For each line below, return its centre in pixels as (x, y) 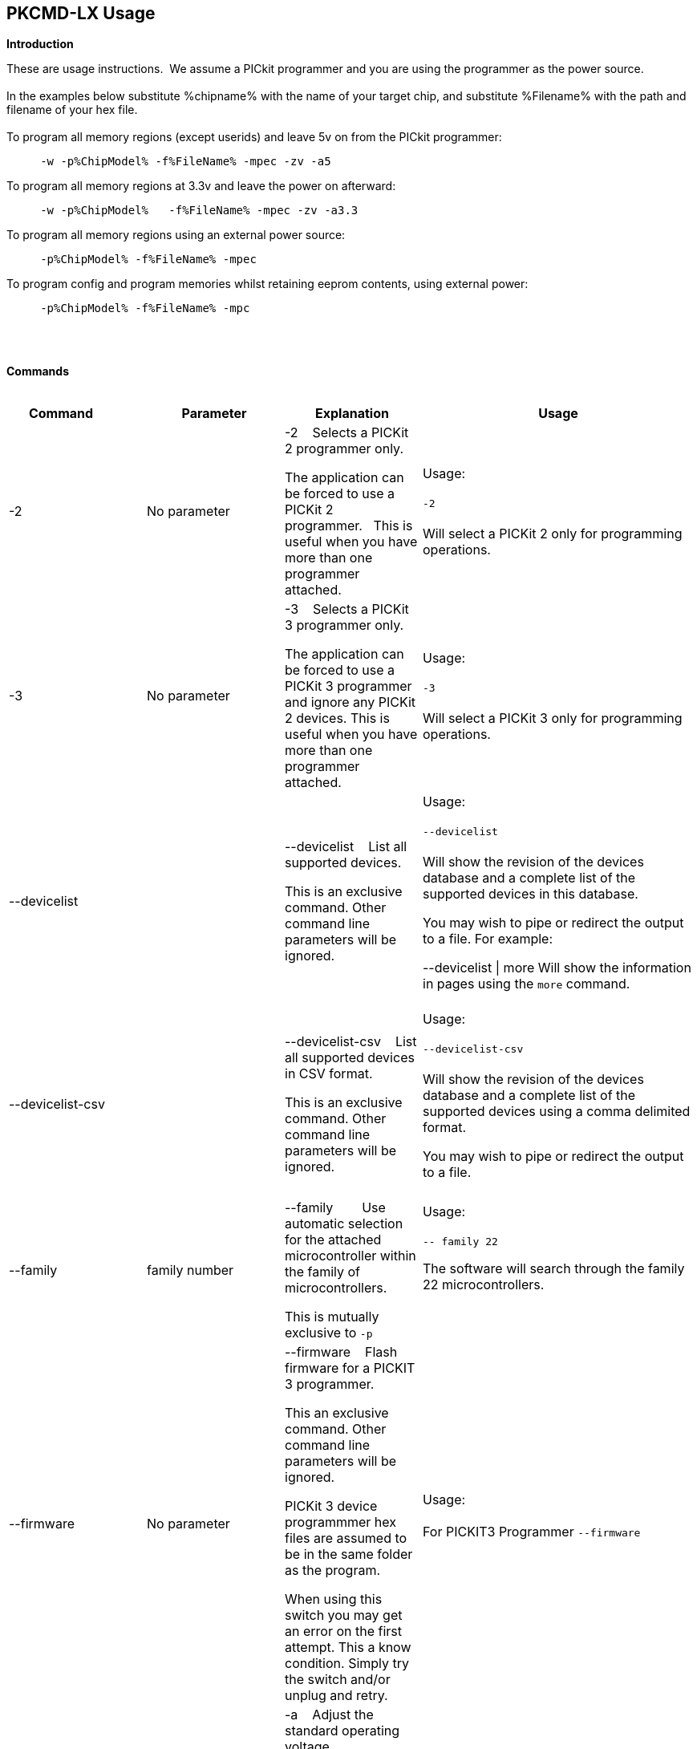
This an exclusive (337, 1413)
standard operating (342, 1731)
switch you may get (344, 1615)
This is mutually (332, 1317)
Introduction (40, 44)
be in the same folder (349, 1554)
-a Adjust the (329, 1715)
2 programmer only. (344, 449)
